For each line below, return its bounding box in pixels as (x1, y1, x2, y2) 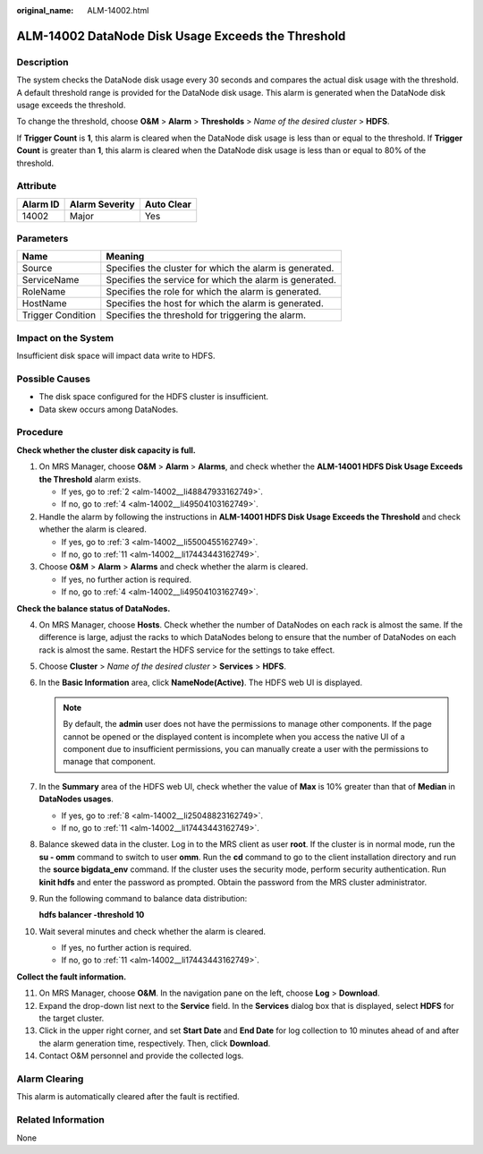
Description (16, 56, 69, 68)
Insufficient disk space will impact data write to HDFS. (16, 350, 216, 362)
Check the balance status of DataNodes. (16, 603, 171, 613)
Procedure (16, 426, 64, 439)
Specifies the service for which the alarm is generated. (106, 274, 337, 286)
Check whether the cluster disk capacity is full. (16, 444, 196, 456)
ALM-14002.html (87, 5, 149, 15)
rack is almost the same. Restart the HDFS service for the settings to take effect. (38, 645, 335, 655)
